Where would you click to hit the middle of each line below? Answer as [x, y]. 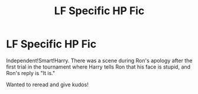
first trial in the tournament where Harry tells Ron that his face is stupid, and [98, 67]
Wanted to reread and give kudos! [47, 85]
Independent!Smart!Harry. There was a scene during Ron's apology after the [99, 60]
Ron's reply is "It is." [30, 73]
